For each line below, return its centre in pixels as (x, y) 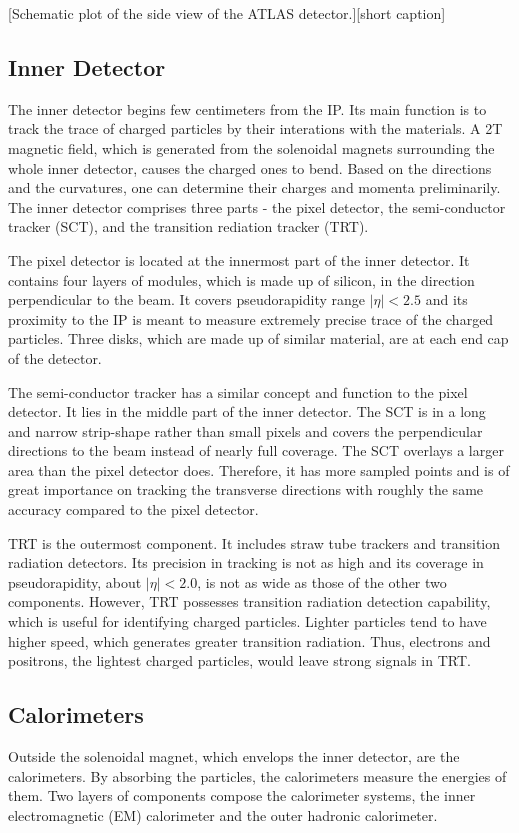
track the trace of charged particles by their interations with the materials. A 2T (255, 128)
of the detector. (55, 357)
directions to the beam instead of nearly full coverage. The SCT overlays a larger (256, 450)
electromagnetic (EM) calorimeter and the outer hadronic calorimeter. (223, 814)
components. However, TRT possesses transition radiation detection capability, (249, 601)
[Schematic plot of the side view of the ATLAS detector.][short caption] (227, 13)
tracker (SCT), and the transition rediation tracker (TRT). (188, 226)
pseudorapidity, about (75, 581)
